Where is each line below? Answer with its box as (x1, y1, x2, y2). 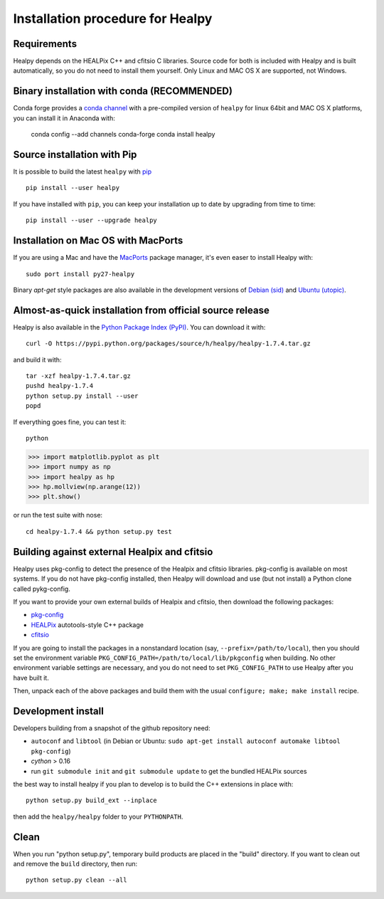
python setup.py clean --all (26, 876, 127, 884)
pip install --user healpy (26, 184, 120, 192)
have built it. (13, 673, 49, 682)
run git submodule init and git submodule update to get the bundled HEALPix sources (31, 767, 307, 775)
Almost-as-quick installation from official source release (13, 304, 270, 316)
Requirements (13, 38, 78, 50)
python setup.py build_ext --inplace (26, 797, 158, 804)
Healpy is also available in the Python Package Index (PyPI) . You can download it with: (13, 322, 266, 331)
